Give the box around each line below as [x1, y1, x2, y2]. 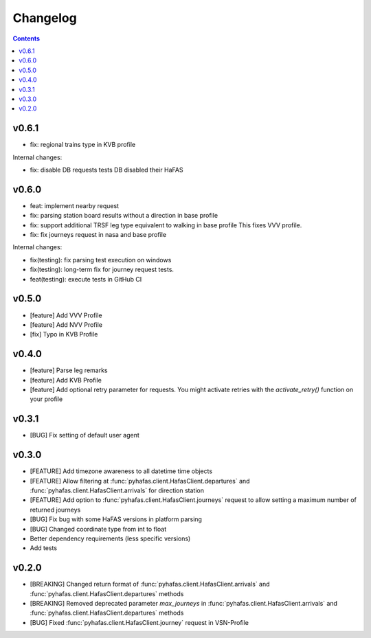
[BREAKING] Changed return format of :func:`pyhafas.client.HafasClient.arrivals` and [30, 580, 271, 589]
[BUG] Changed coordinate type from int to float [30, 525, 167, 533]
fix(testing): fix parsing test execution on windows [30, 255, 172, 264]
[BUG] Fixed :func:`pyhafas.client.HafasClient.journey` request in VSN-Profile [30, 618, 249, 626]
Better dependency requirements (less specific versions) [30, 534, 191, 543]
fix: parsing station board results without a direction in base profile [30, 212, 218, 220]
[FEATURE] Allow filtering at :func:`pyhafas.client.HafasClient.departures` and [30, 477, 250, 485]
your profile [30, 395, 63, 403]
